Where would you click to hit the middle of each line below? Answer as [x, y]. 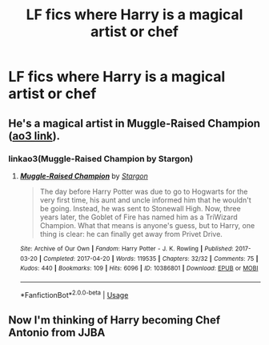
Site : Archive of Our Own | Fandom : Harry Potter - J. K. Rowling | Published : [126, 249]
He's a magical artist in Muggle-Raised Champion [134, 123]
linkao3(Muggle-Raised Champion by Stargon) [101, 158]
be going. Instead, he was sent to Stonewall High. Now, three [141, 208]
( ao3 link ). [34, 136]
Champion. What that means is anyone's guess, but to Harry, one [147, 225]
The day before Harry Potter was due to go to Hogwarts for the [144, 191]
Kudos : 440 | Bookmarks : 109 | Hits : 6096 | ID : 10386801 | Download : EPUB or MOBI [139, 269]
